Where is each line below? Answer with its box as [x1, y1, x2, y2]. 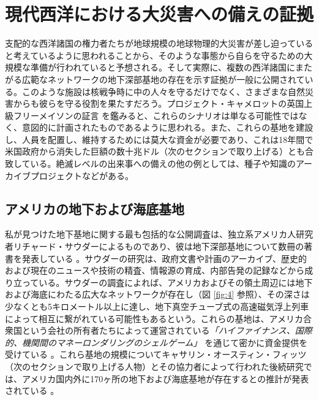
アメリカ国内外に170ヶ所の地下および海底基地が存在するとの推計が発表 [21, 372, 309, 385]
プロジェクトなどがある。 [30, 169, 133, 182]
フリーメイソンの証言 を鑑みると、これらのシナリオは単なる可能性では [13, 109, 299, 121]
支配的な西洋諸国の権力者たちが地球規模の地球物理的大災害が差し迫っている [5, 37, 313, 50]
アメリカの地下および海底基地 [5, 199, 184, 218]
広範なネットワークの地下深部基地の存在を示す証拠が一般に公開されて [21, 72, 305, 85]
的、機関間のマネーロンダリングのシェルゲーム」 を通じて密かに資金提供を [5, 336, 308, 348]
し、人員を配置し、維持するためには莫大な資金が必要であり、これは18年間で [5, 133, 313, 145]
